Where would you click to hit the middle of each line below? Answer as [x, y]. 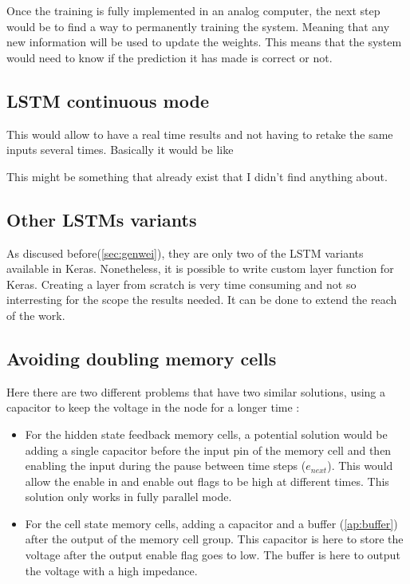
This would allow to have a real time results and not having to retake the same [200, 134]
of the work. [36, 315]
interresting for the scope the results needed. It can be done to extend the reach [202, 300]
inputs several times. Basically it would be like [120, 150]
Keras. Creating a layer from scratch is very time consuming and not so [181, 284]
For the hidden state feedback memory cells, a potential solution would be [206, 434]
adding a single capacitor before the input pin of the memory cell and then [208, 450]
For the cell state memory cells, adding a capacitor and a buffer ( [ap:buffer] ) [211, 523]
